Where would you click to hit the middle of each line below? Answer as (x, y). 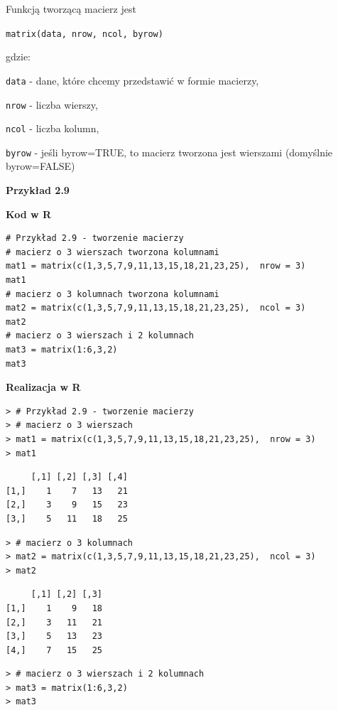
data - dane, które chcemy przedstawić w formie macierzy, (132, 80)
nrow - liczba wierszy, (52, 104)
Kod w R (29, 214)
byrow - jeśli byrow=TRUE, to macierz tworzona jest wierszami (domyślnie (169, 152)
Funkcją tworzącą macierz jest (71, 9)
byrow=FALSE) (40, 166)
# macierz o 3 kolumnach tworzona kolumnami (113, 294)
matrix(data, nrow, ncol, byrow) (84, 34)
